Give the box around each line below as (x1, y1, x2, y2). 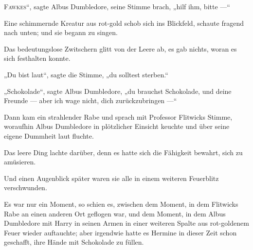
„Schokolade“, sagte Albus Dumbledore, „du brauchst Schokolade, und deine (4, 86, 232, 96)
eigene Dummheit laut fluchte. (4, 130, 94, 141)
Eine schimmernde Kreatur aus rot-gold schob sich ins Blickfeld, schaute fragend (4, 18, 244, 28)
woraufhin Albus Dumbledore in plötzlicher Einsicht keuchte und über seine (4, 121, 230, 131)
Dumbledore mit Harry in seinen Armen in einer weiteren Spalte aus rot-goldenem (4, 218, 249, 228)
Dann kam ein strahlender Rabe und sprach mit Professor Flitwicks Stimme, (4, 111, 233, 122)
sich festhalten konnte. (4, 53, 71, 63)
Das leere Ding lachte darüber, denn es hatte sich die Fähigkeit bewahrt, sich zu (4, 147, 243, 157)
